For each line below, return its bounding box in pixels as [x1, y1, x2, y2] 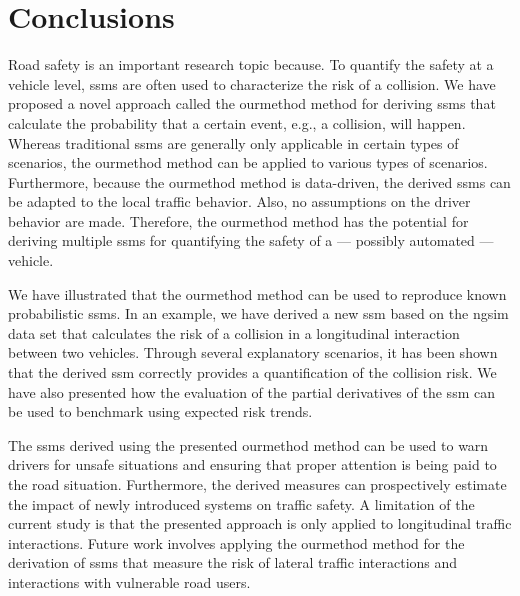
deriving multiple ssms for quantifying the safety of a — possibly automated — [8, 230, 494, 251]
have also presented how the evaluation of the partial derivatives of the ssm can [8, 381, 495, 402]
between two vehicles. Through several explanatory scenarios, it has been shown [8, 342, 498, 363]
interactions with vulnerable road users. [8, 571, 251, 592]
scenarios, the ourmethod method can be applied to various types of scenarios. [8, 152, 488, 173]
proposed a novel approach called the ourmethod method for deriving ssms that [8, 93, 496, 114]
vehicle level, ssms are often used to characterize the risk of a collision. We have [8, 73, 496, 94]
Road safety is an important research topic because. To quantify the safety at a [8, 54, 494, 75]
